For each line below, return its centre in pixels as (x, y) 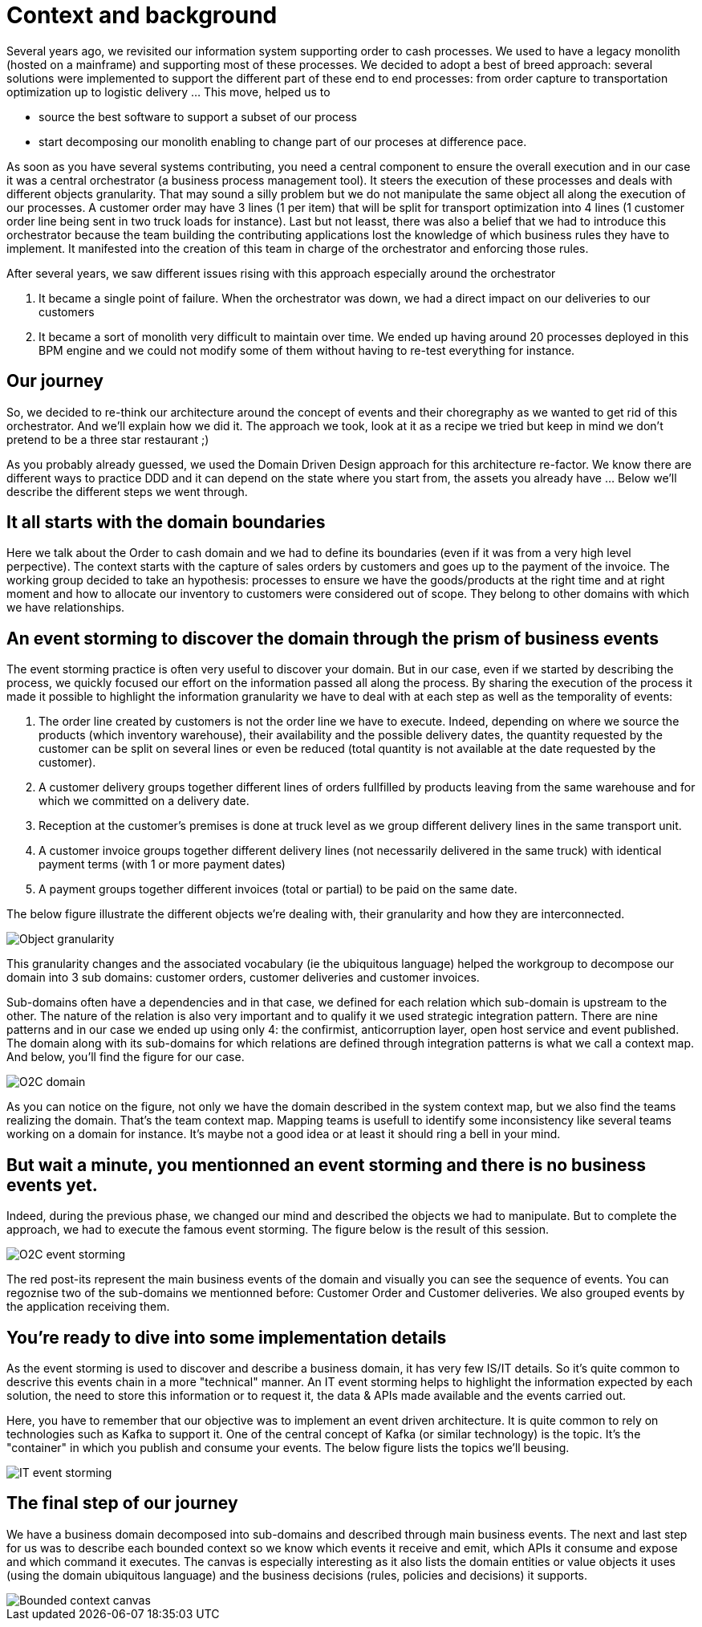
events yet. (52, 1185)
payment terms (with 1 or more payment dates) (162, 864)
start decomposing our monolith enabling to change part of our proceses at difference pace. (283, 141)
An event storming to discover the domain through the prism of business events (333, 638)
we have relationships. (66, 608)
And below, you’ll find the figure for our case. (126, 1057)
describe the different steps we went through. (127, 491)
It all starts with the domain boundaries (166, 523)
